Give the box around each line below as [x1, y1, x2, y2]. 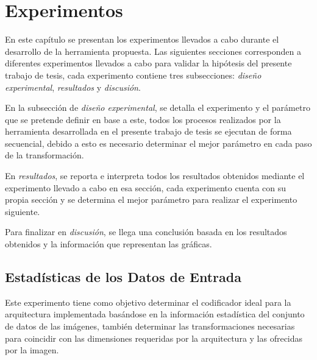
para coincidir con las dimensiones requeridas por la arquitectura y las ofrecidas [5, 331, 303, 344]
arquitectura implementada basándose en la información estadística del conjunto [5, 308, 305, 320]
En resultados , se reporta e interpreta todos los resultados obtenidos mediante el [5, 169, 305, 182]
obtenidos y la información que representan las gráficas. [5, 238, 212, 250]
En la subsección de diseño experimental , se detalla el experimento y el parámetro [5, 101, 310, 114]
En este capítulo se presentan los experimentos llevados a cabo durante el [5, 33, 279, 46]
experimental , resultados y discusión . [5, 80, 141, 93]
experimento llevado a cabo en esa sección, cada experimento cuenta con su [5, 181, 287, 194]
